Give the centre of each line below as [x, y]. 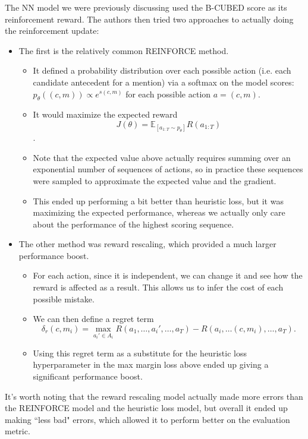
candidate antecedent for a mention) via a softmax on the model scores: [164, 82]
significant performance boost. [88, 376]
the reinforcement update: [52, 31]
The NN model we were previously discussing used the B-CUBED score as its [146, 7]
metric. [18, 431]
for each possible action [168, 94]
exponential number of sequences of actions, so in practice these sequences [168, 169]
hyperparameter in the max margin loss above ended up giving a [151, 364]
